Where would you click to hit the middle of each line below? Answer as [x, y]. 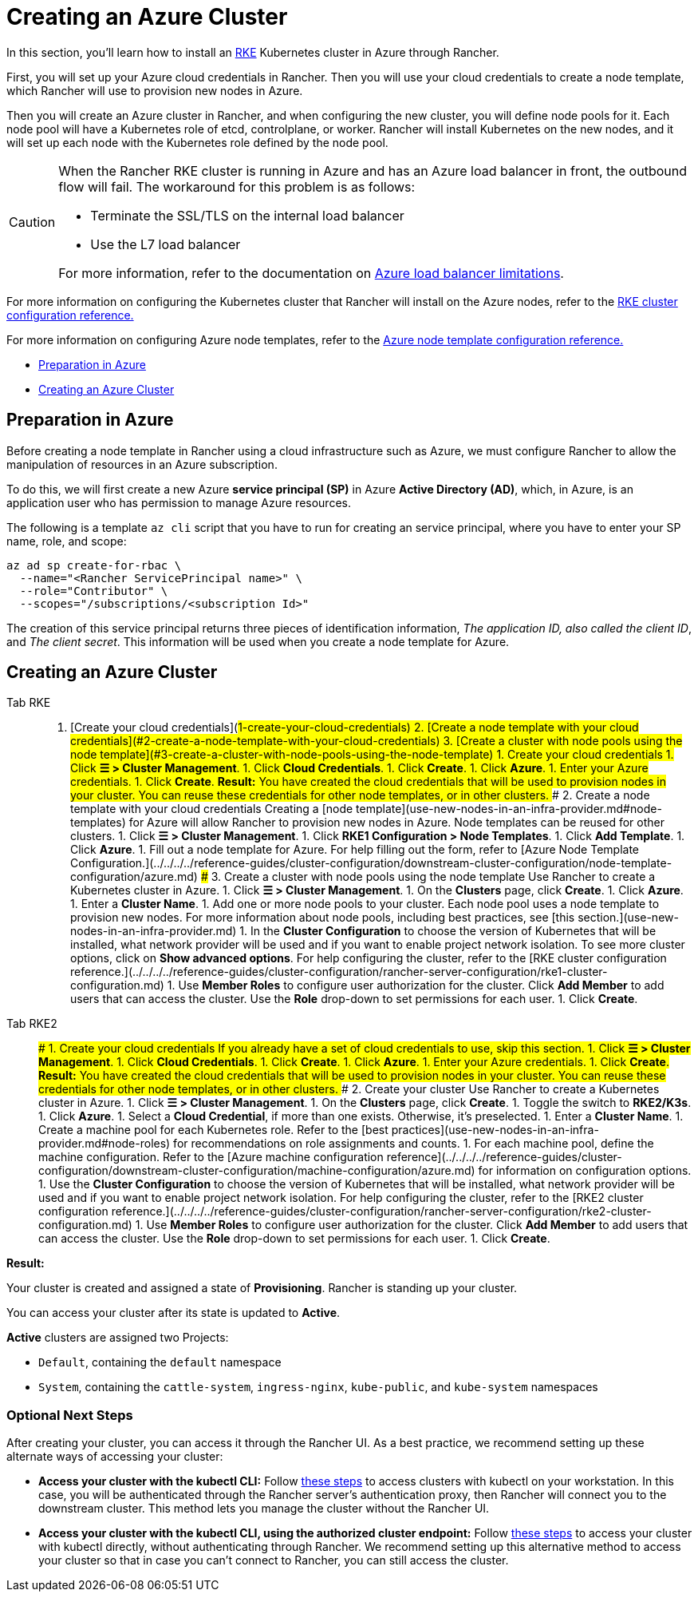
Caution [32, 222]
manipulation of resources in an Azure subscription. [142, 464]
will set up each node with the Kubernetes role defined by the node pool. [197, 142]
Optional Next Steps [70, 1415]
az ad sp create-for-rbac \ [94, 565]
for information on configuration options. [585, 1171]
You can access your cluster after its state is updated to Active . [174, 1313]
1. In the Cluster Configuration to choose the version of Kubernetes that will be [448, 931]
